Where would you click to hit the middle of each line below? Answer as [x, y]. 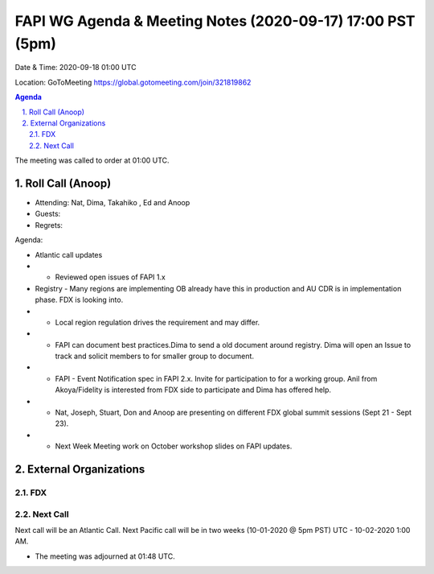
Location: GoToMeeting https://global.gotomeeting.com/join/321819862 [133, 82]
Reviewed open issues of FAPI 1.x [111, 277]
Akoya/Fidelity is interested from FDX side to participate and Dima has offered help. [193, 390]
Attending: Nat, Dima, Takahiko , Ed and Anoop [113, 202]
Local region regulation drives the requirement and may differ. [158, 322]
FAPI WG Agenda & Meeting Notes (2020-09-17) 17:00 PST [215, 21]
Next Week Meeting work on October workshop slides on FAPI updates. [174, 446]
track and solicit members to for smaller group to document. [155, 356]
